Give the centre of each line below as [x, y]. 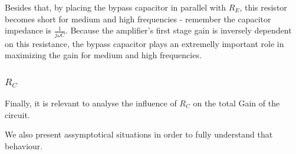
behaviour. [24, 145]
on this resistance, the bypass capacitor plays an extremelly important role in [144, 43]
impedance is [28, 30]
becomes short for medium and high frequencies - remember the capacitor [138, 19]
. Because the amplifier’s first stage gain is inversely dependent [178, 30]
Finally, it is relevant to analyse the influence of [91, 103]
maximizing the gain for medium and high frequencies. [103, 55]
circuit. [17, 114]
